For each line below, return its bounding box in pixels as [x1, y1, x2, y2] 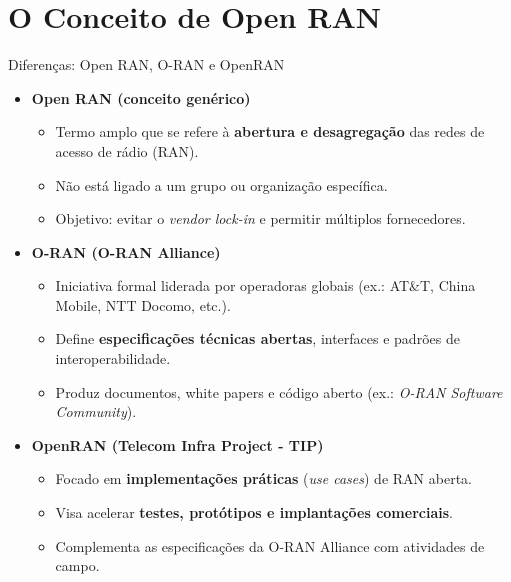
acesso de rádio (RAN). [55, 140, 199, 161]
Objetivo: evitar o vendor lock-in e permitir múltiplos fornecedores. [55, 208, 466, 229]
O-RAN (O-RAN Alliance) [31, 241, 221, 262]
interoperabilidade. [55, 348, 171, 369]
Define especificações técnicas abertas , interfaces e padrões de [55, 328, 460, 349]
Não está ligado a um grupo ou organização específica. [55, 174, 388, 195]
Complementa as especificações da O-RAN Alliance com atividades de [55, 535, 485, 556]
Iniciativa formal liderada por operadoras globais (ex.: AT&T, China [55, 275, 476, 296]
